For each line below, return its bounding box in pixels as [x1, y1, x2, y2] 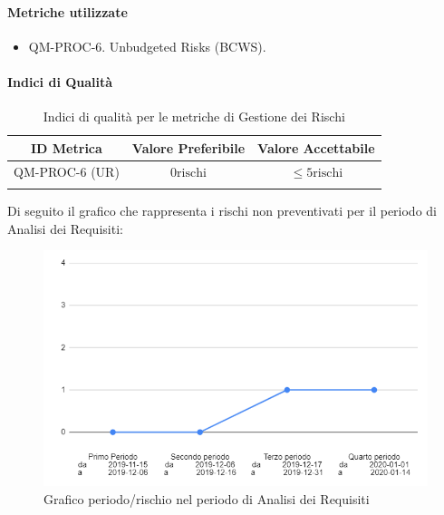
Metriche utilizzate [7, 2, 128, 21]
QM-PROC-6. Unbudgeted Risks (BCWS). [28, 36, 266, 55]
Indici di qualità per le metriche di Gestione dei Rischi [43, 107, 345, 126]
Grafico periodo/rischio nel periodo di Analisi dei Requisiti [43, 489, 370, 508]
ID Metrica [31, 138, 102, 157]
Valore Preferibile [131, 138, 246, 157]
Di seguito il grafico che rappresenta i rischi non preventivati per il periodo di [7, 200, 437, 219]
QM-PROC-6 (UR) [14, 161, 120, 180]
